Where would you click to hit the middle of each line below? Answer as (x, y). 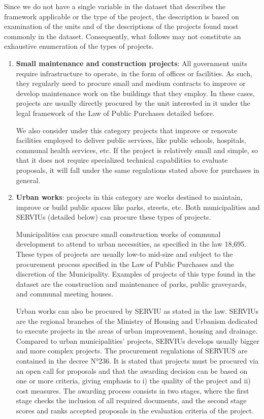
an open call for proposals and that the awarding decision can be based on (132, 370)
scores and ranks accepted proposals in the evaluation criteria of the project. (135, 410)
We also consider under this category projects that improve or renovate (127, 130)
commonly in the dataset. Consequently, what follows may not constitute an (123, 36)
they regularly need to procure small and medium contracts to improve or (131, 83)
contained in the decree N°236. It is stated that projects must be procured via (137, 361)
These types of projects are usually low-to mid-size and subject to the (124, 254)
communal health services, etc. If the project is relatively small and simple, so (137, 150)
